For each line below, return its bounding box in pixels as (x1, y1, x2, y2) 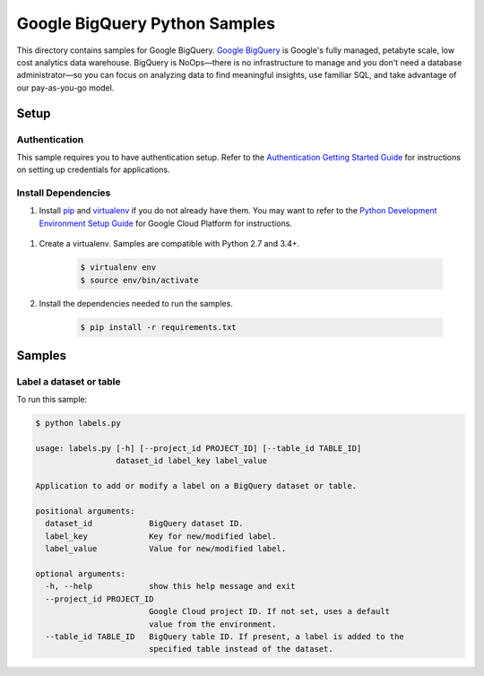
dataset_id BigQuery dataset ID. (45, 518, 244, 529)
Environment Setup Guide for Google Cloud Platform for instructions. (39, 218, 293, 229)
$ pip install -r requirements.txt (80, 322, 237, 332)
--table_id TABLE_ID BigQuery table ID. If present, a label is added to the (45, 631, 405, 641)
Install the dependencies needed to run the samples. (39, 298, 233, 308)
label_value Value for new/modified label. (45, 543, 287, 554)
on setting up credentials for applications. (16, 164, 170, 175)
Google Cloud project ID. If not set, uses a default (148, 606, 390, 617)
